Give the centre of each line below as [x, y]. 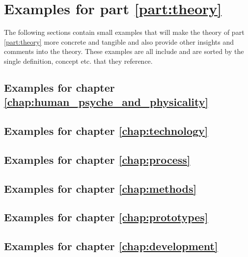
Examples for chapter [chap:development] [111, 246]
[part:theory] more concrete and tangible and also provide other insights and [119, 41]
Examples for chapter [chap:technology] [106, 131]
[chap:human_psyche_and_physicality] [106, 102]
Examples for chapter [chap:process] [97, 159]
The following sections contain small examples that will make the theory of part [124, 32]
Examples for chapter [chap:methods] [100, 188]
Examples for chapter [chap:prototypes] [106, 217]
